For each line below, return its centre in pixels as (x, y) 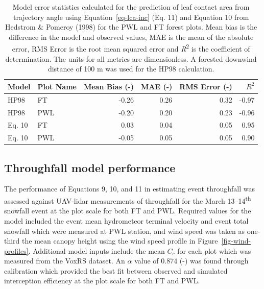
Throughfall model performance (90, 167)
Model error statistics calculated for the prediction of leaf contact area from (131, 7)
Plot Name (57, 86)
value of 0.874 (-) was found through (191, 261)
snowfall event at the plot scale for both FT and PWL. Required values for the (128, 211)
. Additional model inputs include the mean (97, 250)
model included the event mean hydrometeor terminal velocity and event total (126, 220)
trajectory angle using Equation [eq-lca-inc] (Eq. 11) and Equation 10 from (131, 17)
